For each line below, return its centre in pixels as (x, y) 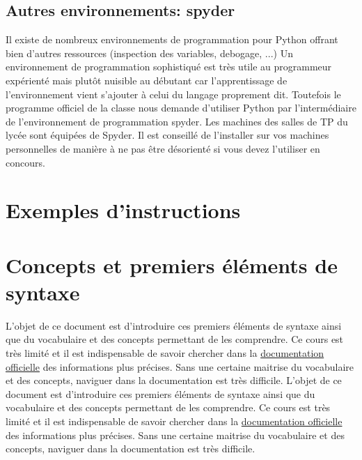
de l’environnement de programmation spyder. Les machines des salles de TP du (177, 121)
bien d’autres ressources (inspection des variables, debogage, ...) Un (149, 53)
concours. (25, 162)
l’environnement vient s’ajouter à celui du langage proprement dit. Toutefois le (173, 94)
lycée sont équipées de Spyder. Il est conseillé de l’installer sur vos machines (167, 135)
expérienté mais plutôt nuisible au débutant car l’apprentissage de (147, 80)
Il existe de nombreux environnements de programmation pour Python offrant (172, 39)
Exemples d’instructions (123, 210)
